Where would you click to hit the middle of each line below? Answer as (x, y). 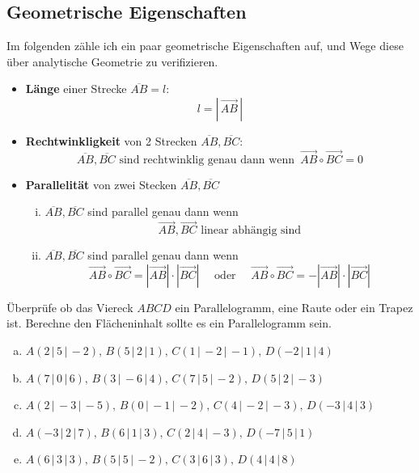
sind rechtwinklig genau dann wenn (207, 160)
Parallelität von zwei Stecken (101, 184)
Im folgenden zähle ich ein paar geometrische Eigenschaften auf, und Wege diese (205, 46)
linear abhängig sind (251, 231)
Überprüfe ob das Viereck (70, 307)
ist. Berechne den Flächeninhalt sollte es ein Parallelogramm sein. (169, 323)
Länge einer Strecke (76, 89)
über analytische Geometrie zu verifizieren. (112, 61)
